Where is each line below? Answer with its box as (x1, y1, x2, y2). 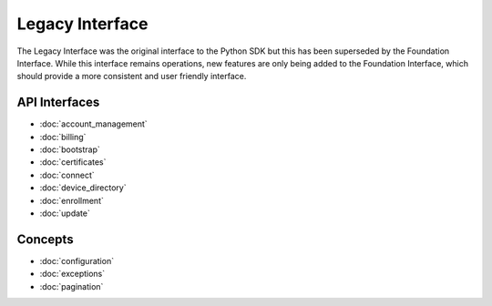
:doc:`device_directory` (39, 182, 127, 193)
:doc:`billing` (39, 131, 87, 142)
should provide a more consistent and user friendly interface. (16, 71, 247, 82)
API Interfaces (16, 95, 100, 110)
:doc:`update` (39, 208, 90, 219)
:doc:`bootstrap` (39, 144, 100, 155)
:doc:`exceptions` (39, 269, 106, 280)
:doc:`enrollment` (39, 195, 104, 206)
